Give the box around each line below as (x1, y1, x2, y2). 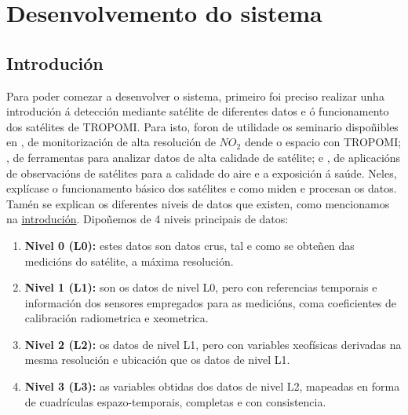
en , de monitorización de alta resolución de (6, 134, 216, 150)
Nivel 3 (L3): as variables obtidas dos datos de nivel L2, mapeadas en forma (24, 378, 400, 395)
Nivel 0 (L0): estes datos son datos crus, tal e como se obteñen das (24, 237, 355, 253)
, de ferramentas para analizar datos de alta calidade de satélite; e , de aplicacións (6, 149, 401, 165)
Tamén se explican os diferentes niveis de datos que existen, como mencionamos (6, 195, 390, 211)
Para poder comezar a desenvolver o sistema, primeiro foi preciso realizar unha (6, 87, 384, 104)
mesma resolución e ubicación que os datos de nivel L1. (24, 351, 290, 368)
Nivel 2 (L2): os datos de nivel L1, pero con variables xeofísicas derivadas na (24, 336, 402, 352)
